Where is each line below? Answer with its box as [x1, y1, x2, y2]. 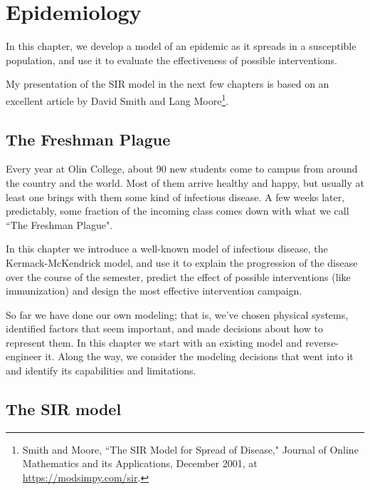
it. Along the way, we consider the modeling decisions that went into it [45, 349, 354, 364]
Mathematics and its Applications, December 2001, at [22, 456, 258, 471]
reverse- [305, 335, 339, 349]
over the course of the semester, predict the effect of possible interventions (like [6, 269, 351, 284]
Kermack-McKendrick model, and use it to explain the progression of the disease [6, 255, 358, 270]
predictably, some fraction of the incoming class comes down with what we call [6, 203, 349, 218]
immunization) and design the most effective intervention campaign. [6, 283, 302, 298]
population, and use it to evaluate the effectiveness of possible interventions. [6, 52, 337, 67]
